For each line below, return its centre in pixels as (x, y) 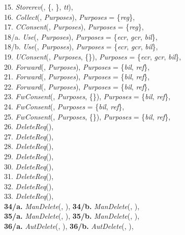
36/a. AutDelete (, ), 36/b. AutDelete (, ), (69, 226)
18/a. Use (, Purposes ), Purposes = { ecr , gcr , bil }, (81, 36)
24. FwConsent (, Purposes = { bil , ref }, (64, 106)
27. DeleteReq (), (29, 136)
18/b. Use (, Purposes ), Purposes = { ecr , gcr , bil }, (81, 47)
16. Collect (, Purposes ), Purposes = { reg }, (69, 17)
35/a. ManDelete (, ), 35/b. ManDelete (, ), (72, 216)
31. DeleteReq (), (29, 176)
